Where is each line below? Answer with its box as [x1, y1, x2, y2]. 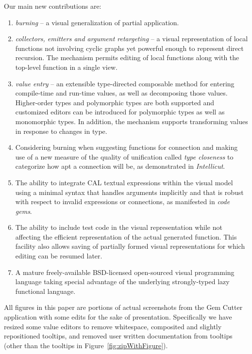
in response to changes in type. [15, 126, 107, 136]
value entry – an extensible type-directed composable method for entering [15, 78, 235, 88]
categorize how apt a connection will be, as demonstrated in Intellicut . [15, 161, 225, 171]
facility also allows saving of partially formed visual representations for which [15, 241, 245, 251]
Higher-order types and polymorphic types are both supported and [15, 97, 215, 107]
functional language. [15, 286, 76, 296]
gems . [15, 206, 32, 216]
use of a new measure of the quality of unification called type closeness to [15, 151, 234, 161]
